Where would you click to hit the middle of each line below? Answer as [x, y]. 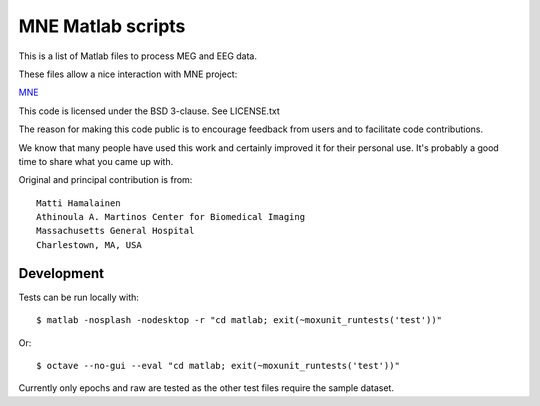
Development [61, 273]
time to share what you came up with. [96, 161]
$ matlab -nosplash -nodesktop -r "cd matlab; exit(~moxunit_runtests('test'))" [239, 320]
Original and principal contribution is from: [105, 180]
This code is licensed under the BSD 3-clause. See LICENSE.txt [149, 111]
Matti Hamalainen [78, 203]
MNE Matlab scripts [102, 26]
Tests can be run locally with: [79, 297]
